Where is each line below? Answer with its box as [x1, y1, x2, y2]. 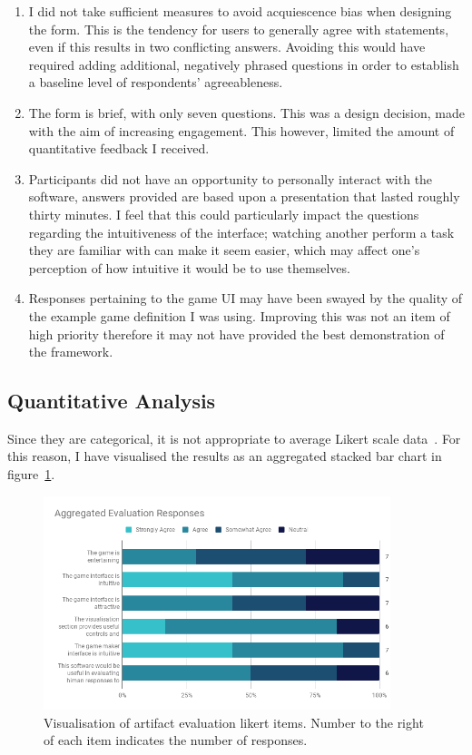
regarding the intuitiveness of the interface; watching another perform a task [28, 222, 455, 241]
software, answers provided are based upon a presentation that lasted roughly [28, 187, 460, 206]
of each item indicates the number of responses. [44, 730, 308, 750]
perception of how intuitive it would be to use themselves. [28, 258, 350, 277]
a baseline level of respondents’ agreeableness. [28, 73, 283, 92]
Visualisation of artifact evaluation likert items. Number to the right [44, 712, 424, 731]
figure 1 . [7, 465, 55, 484]
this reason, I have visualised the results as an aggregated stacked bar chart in [7, 446, 442, 466]
